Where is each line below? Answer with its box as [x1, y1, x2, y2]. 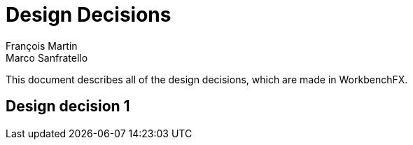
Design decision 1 [6, 97, 130, 116]
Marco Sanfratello [6, 51, 88, 64]
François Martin [6, 39, 78, 52]
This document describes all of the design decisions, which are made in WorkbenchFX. [6, 73, 408, 85]
